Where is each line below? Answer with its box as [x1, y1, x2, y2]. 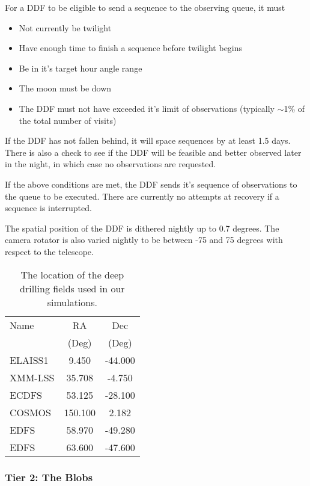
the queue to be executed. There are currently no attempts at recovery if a [5, 189, 279, 202]
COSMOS [10, 405, 51, 419]
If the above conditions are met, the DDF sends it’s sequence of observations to [5, 177, 297, 190]
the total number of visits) [19, 114, 117, 126]
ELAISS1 [10, 352, 49, 367]
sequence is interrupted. [5, 201, 92, 214]
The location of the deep [20, 267, 124, 281]
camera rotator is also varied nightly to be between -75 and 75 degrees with [5, 233, 283, 246]
